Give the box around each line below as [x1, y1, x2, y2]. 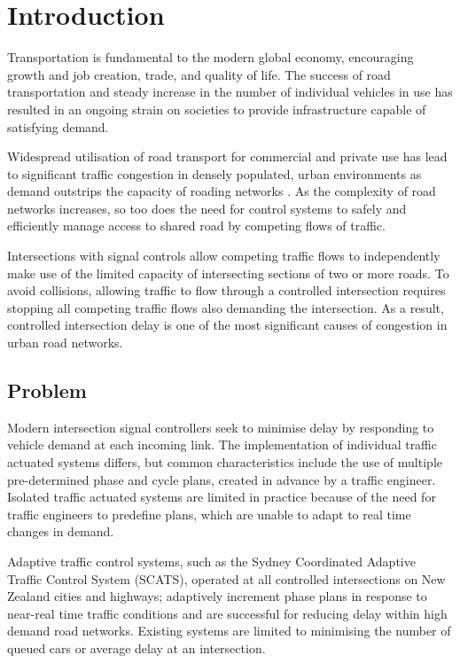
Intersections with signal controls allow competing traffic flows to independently [7, 246, 441, 265]
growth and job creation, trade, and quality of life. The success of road [7, 65, 391, 83]
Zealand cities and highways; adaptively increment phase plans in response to [7, 587, 427, 605]
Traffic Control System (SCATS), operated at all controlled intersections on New [7, 569, 446, 588]
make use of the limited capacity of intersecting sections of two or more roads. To [7, 263, 449, 282]
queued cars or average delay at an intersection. [7, 638, 266, 657]
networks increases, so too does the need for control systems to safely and [7, 199, 407, 217]
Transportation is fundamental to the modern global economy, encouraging [7, 48, 414, 66]
